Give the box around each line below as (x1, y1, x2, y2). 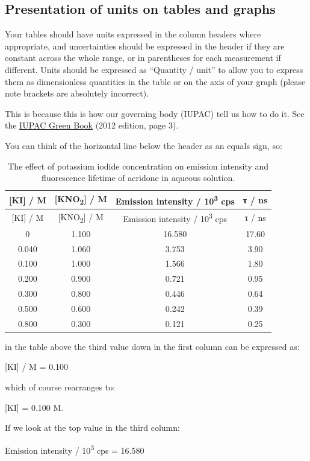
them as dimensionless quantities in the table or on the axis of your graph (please (5, 75, 306, 87)
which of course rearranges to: (5, 381, 116, 393)
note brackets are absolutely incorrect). (5, 87, 149, 100)
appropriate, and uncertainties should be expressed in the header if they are (5, 39, 285, 52)
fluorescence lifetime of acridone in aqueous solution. (42, 171, 235, 184)
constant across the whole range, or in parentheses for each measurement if (5, 51, 281, 64)
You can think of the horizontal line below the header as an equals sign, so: (5, 139, 282, 151)
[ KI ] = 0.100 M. (5, 401, 64, 413)
